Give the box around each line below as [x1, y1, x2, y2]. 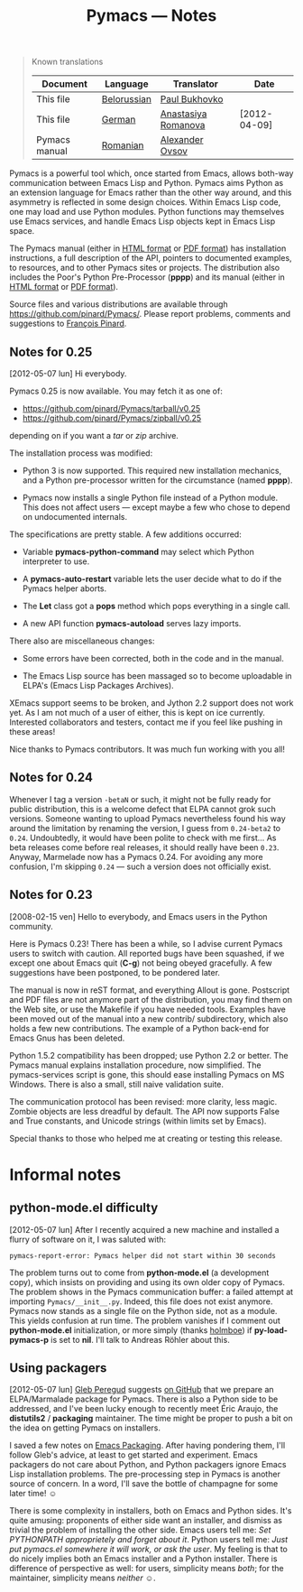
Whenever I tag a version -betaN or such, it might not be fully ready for [9, 793, 271, 804]
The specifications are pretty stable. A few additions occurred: [9, 529, 242, 540]
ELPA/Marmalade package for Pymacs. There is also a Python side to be [9, 1393, 279, 1404]
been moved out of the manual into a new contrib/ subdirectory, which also [9, 1013, 289, 1024]
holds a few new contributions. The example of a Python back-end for [9, 1023, 270, 1033]
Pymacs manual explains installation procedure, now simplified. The [9, 1060, 262, 1070]
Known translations [31, 56, 104, 68]
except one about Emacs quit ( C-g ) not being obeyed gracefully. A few [9, 958, 272, 968]
